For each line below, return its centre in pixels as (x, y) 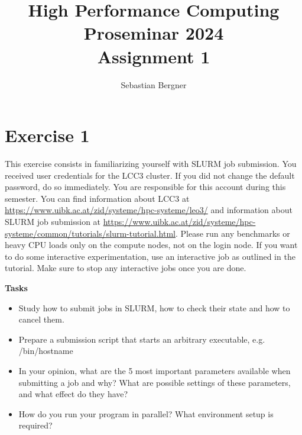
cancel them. (41, 319)
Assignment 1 (154, 56)
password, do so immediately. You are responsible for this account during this (145, 187)
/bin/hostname (46, 351)
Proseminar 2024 (154, 33)
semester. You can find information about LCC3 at (97, 198)
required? (35, 425)
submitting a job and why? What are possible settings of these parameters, (155, 382)
